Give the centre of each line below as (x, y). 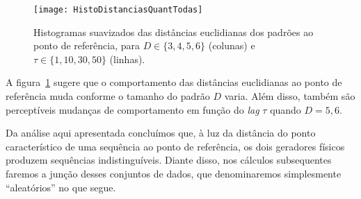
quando (286, 109)
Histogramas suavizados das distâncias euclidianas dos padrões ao (174, 32)
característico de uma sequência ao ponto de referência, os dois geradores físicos (175, 146)
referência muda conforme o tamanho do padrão (108, 96)
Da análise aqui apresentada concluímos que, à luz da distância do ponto (161, 133)
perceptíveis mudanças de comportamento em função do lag (133, 109)
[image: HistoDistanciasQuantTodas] (118, 10)
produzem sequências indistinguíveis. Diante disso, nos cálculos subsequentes (169, 160)
